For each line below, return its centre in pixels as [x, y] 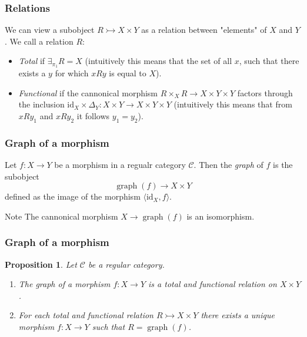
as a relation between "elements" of [204, 30]
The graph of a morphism [64, 284]
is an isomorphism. [221, 216]
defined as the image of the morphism [73, 196]
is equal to [128, 73]
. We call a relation [39, 41]
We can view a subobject [50, 30]
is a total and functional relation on [213, 284]
